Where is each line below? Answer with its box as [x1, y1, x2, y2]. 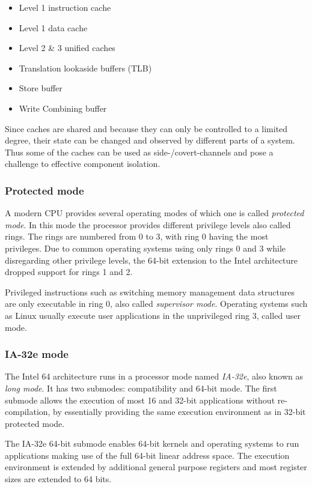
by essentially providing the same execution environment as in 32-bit [53, 405, 306, 418]
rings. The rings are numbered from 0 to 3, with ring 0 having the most [5, 230, 269, 243]
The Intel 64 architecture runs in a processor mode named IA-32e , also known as [5, 370, 303, 383]
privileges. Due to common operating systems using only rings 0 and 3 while [5, 241, 286, 254]
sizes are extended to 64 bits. [5, 473, 112, 485]
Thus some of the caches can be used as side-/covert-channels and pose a [5, 145, 274, 158]
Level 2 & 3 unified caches [19, 41, 115, 54]
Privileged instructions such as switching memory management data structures [5, 285, 295, 298]
